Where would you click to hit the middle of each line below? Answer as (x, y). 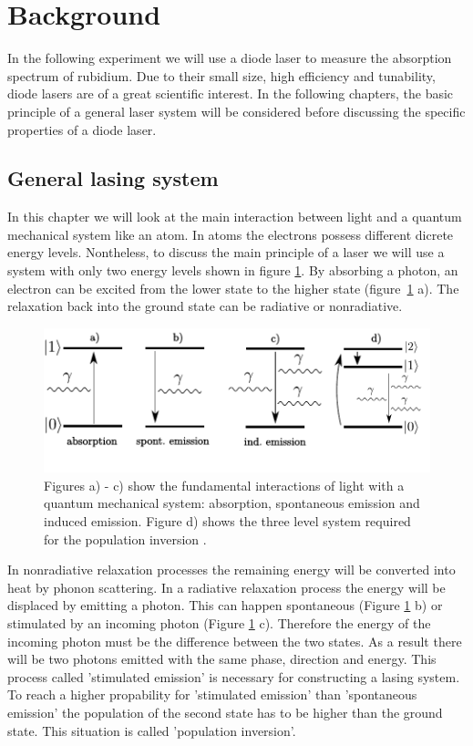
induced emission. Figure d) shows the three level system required (227, 521)
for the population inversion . (125, 539)
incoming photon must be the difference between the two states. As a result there (235, 641)
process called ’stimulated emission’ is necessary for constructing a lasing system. (234, 676)
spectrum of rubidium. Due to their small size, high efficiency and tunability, (221, 75)
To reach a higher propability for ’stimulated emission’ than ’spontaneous (212, 694)
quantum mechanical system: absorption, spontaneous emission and (232, 503)
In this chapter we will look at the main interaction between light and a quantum (235, 217)
